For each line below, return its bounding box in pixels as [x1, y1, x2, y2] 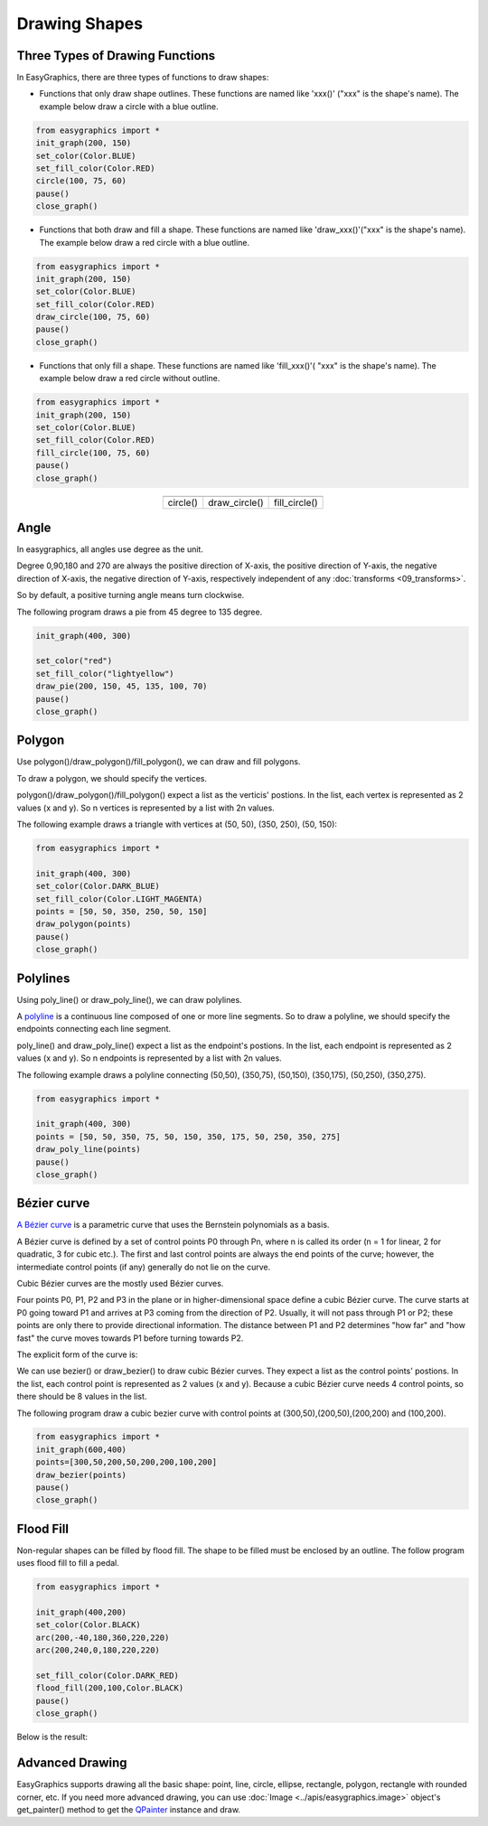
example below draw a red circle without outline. [39, 373, 221, 384]
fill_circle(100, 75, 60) [35, 447, 151, 458]
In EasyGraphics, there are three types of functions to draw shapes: [16, 72, 269, 83]
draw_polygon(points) [35, 919, 132, 930]
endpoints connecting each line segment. [16, 1024, 172, 1035]
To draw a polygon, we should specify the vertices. [16, 773, 208, 783]
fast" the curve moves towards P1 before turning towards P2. [16, 1333, 244, 1344]
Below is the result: [16, 1731, 89, 1743]
